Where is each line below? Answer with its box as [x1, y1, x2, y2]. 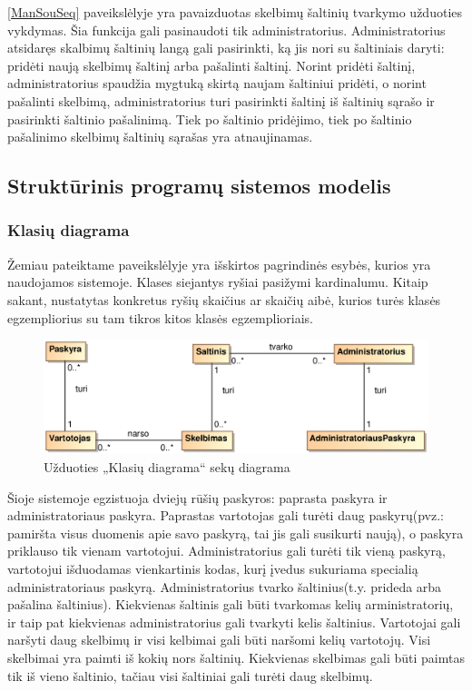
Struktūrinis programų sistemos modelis [7, 172, 391, 200]
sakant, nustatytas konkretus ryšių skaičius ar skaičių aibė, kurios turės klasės [7, 290, 441, 309]
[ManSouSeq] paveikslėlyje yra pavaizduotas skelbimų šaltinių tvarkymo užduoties [7, 3, 463, 21]
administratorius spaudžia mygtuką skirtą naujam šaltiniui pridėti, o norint [7, 74, 427, 93]
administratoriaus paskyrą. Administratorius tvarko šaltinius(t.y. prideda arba [7, 577, 442, 596]
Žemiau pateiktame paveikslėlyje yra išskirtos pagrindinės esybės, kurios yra [7, 254, 431, 273]
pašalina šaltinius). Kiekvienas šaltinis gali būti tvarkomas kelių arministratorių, [7, 595, 454, 614]
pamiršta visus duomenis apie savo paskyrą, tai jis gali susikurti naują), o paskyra [7, 523, 464, 542]
